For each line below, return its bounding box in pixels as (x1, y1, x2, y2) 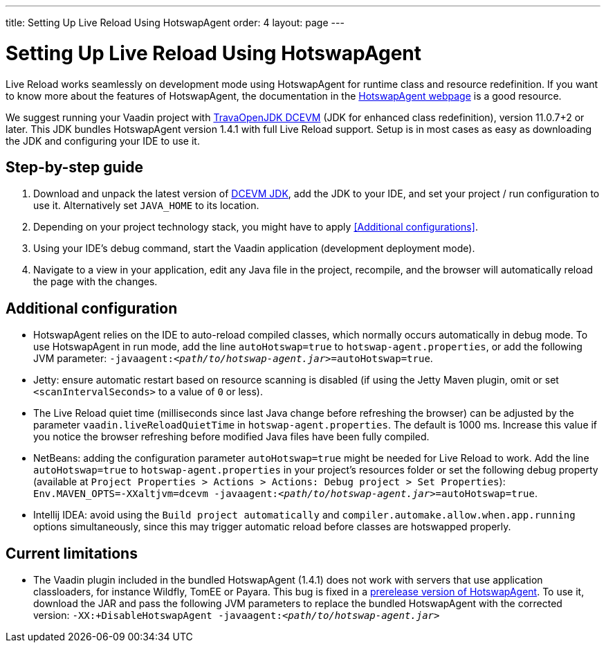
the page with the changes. (33, 276, 158, 288)
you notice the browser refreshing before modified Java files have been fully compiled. (33, 431, 430, 443)
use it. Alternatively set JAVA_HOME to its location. (33, 199, 259, 212)
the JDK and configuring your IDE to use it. (6, 134, 200, 147)
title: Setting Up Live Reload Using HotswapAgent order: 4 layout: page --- (6, 17, 345, 28)
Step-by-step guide (6, 158, 144, 176)
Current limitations (6, 544, 138, 562)
